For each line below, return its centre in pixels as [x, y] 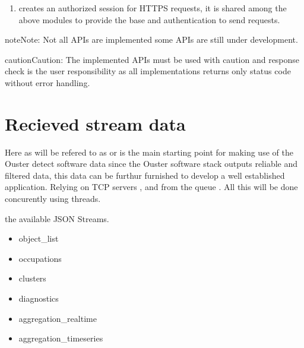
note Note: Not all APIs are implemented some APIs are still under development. [151, 39]
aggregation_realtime [58, 318]
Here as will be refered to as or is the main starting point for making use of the [149, 152]
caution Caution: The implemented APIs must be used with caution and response [152, 59]
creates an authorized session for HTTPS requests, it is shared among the [153, 8]
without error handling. [47, 82]
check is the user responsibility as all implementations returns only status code [148, 71]
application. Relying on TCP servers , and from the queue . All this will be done [151, 187]
